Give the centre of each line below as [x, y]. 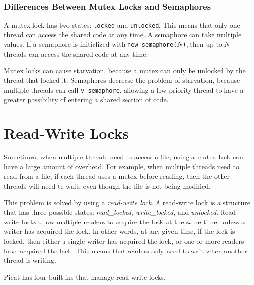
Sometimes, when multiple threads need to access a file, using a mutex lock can [124, 157]
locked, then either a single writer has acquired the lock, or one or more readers [124, 241]
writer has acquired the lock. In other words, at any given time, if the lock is [120, 231]
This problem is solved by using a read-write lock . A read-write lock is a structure [127, 202]
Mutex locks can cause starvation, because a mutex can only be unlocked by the [125, 70]
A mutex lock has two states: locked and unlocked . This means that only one [122, 25]
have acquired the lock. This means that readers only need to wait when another [126, 250]
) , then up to [202, 44]
